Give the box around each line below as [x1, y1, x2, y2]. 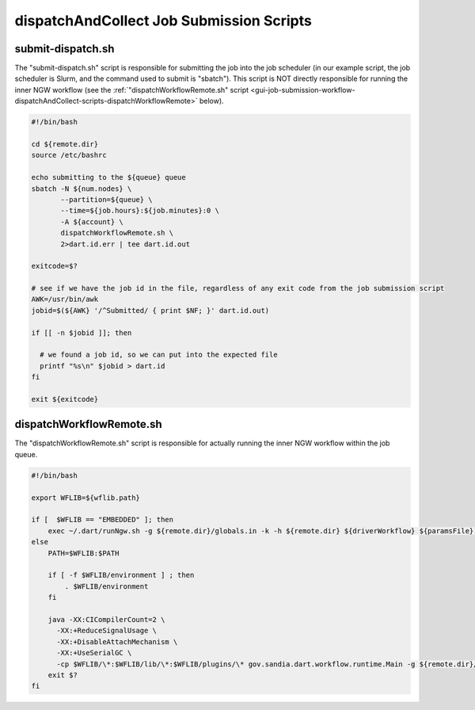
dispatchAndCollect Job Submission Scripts [14, 12, 312, 29]
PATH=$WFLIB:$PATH [47, 548, 120, 558]
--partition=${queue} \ [60, 195, 154, 204]
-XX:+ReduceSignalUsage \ [56, 626, 158, 636]
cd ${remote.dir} [31, 139, 99, 148]
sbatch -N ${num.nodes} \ [31, 184, 132, 193]
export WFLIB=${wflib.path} [31, 493, 140, 502]
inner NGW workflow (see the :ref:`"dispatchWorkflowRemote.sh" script [14, 85, 249, 94]
